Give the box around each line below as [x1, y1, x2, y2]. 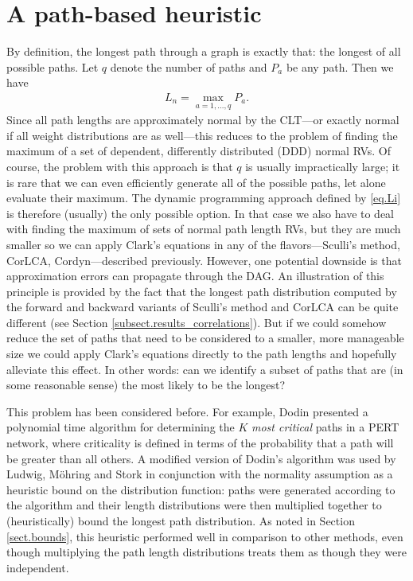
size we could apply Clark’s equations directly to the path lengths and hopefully [6, 345, 397, 362]
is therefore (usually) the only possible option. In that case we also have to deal [6, 205, 395, 221]
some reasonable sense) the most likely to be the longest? [6, 376, 286, 393]
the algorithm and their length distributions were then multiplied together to [6, 497, 382, 513]
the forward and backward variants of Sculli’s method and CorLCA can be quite [6, 298, 399, 315]
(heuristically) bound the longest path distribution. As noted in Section [6, 513, 355, 528]
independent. [6, 559, 69, 575]
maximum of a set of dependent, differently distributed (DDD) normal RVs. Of [6, 142, 391, 159]
